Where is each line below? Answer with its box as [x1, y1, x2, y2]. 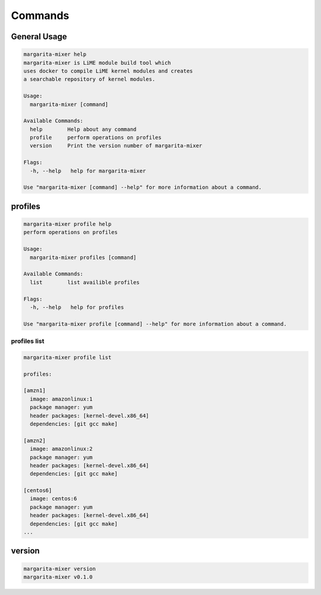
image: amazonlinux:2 [30, 446, 93, 452]
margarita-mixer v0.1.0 [23, 574, 93, 581]
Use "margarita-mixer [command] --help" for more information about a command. [23, 184, 262, 191]
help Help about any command [30, 125, 137, 133]
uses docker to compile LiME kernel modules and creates [23, 67, 193, 74]
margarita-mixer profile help [23, 221, 112, 227]
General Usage [11, 32, 68, 42]
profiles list [11, 337, 45, 345]
